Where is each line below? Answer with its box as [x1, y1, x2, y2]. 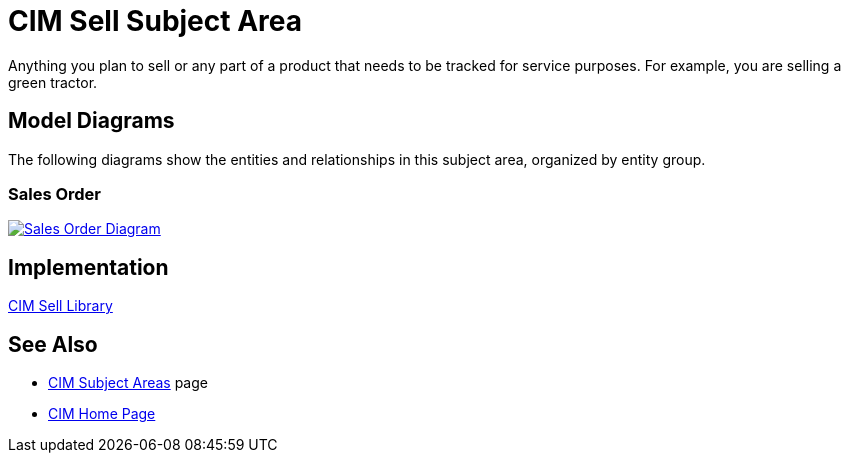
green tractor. [8, 73, 98, 91]
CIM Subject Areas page [48, 374, 208, 392]
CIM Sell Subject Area [8, 4, 302, 38]
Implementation [8, 254, 169, 280]
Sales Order [8, 183, 102, 204]
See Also [8, 331, 98, 357]
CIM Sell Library [8, 297, 113, 315]
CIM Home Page [48, 405, 156, 423]
